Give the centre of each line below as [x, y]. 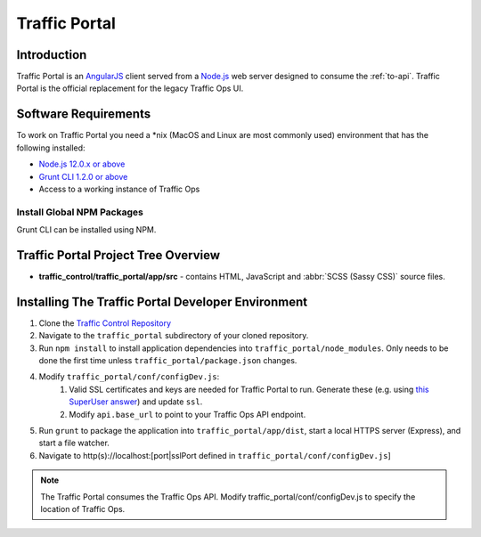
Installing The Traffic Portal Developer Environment [162, 301]
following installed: [51, 148]
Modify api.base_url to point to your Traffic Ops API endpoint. [188, 414]
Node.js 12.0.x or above [82, 164]
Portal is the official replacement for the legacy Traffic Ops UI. [130, 88]
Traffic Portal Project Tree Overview [118, 255]
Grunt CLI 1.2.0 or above [83, 176]
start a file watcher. [74, 443]
